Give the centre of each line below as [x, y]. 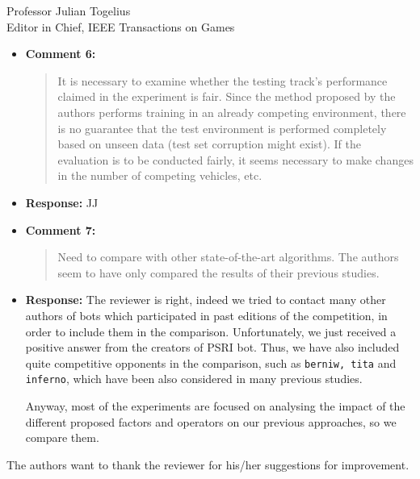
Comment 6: [61, 54]
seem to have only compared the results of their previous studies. [218, 272]
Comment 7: [61, 229]
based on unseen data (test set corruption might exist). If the [209, 144]
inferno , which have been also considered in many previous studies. [194, 379]
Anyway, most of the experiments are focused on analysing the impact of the [215, 406]
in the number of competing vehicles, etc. [160, 175]
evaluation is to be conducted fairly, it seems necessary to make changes [235, 159]
